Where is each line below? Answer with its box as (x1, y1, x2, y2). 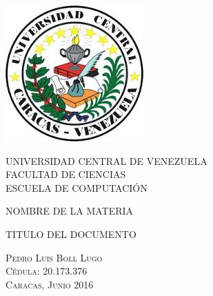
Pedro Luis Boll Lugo (6, 250, 103, 264)
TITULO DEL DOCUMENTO (6, 226, 136, 241)
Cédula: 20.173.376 (6, 264, 88, 278)
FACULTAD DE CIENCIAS (6, 167, 126, 181)
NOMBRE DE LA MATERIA (6, 204, 134, 218)
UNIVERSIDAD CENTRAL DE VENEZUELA (6, 153, 207, 168)
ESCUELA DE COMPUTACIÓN (6, 180, 148, 195)
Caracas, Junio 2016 (6, 277, 94, 291)
